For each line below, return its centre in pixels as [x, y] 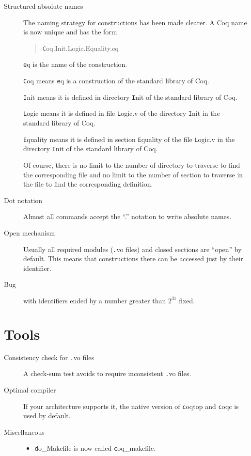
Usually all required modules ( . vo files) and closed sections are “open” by [133, 249]
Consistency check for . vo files [49, 357]
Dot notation [23, 200]
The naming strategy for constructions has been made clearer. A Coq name [135, 22]
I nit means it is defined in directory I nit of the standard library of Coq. [130, 97]
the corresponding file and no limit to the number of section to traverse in [133, 174]
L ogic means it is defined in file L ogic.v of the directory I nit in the [122, 113]
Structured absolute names [44, 6]
